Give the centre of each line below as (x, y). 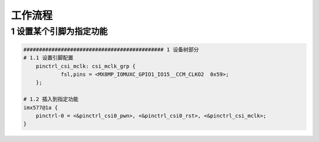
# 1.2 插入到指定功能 (51, 99)
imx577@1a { (41, 107)
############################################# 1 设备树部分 (111, 49)
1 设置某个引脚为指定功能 (59, 31)
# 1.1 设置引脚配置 (48, 58)
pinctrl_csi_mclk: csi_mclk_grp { (86, 66)
